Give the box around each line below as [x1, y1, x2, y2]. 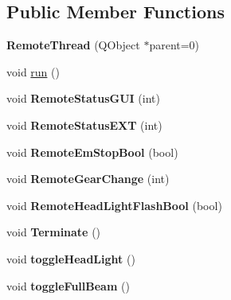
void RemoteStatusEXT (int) [6, 116, 162, 133]
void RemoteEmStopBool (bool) [6, 143, 178, 160]
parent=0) [149, 37, 200, 53]
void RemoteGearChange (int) [6, 170, 170, 187]
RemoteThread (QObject [6, 37, 140, 53]
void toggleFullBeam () [6, 277, 130, 294]
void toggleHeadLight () [6, 250, 135, 267]
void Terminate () [6, 224, 101, 240]
